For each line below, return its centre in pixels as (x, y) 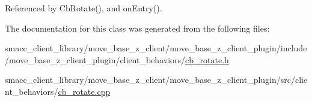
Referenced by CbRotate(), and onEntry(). (84, 8)
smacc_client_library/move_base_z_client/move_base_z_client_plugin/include (156, 48)
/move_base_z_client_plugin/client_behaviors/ (95, 59)
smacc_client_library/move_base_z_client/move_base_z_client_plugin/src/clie (156, 80)
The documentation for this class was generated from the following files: (137, 28)
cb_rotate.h (207, 59)
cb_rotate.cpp (84, 91)
